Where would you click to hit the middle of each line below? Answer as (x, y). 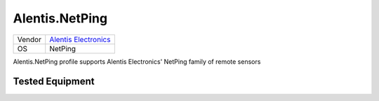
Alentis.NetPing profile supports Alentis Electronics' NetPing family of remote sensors (137, 61)
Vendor (29, 39)
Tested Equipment (54, 82)
